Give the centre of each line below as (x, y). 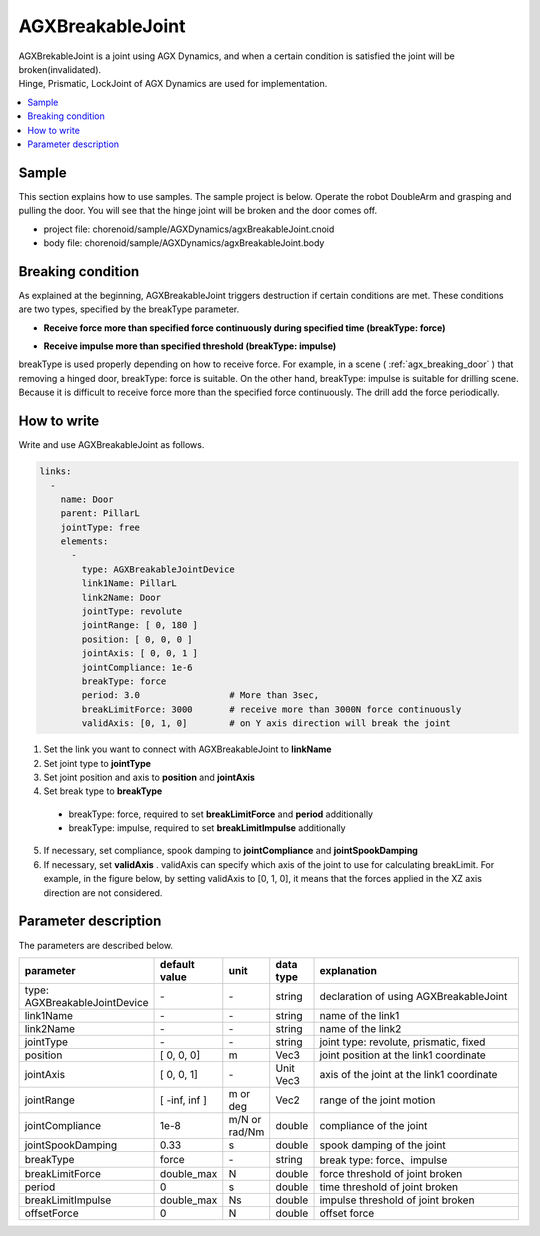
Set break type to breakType (103, 791)
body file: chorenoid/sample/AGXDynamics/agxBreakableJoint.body (184, 242)
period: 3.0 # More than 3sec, (200, 695)
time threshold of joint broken (389, 1187)
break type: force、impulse (383, 1160)
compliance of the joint (373, 1125)
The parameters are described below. (96, 945)
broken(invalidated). (60, 69)
